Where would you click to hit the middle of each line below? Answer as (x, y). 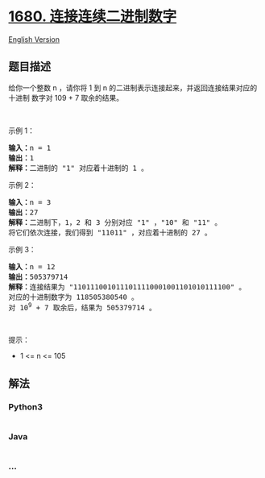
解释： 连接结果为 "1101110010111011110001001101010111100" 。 (127, 287)
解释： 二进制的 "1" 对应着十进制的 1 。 (79, 168)
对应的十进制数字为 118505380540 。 (74, 297)
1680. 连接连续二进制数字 (93, 17)
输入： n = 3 (30, 202)
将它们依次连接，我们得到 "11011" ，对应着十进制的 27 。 (110, 232)
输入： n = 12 (32, 266)
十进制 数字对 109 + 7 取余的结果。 (66, 98)
